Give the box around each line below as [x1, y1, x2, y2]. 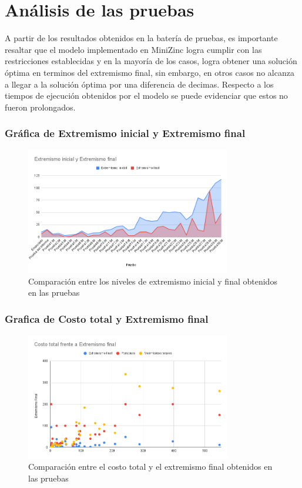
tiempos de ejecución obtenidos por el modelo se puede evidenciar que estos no [5, 89, 288, 102]
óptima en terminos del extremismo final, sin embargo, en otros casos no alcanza [5, 66, 294, 78]
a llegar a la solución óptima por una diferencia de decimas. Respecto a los [5, 78, 274, 90]
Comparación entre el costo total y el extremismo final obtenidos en [28, 460, 273, 473]
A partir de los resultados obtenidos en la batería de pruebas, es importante [5, 32, 278, 44]
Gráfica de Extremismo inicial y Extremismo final [5, 126, 246, 141]
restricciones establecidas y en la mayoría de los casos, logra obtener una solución [5, 55, 297, 67]
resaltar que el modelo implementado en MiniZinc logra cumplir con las [5, 43, 262, 55]
